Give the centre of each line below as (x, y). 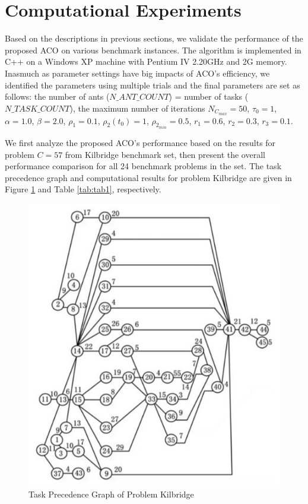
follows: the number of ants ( (57, 96)
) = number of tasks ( (209, 96)
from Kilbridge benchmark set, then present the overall (165, 154)
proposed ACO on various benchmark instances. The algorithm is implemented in (153, 50)
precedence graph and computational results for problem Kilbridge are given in (148, 177)
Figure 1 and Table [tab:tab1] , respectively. (83, 189)
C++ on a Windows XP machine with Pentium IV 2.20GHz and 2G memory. (146, 61)
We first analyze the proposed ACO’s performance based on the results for (140, 142)
